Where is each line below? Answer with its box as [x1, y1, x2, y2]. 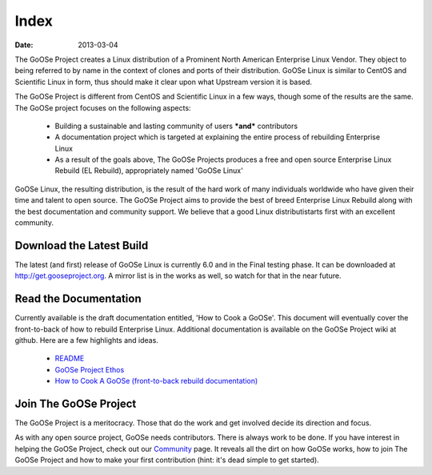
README [54, 353, 85, 364]
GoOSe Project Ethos [54, 364, 125, 374]
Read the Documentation [14, 292, 142, 306]
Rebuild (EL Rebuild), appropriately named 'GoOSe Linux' [54, 166, 243, 175]
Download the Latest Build [14, 239, 149, 252]
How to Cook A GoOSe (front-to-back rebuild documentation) [54, 376, 258, 386]
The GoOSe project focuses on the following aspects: [14, 103, 191, 112]
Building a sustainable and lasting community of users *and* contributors [54, 121, 298, 131]
